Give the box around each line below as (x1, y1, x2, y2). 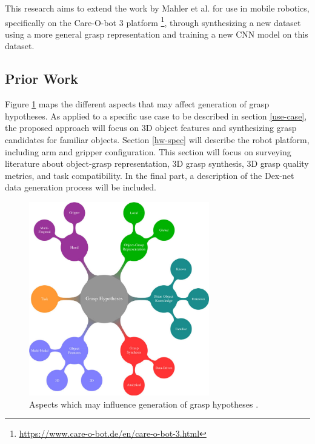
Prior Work (5, 69, 78, 88)
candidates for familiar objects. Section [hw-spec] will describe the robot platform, (5, 133, 310, 146)
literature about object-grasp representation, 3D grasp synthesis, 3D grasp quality (5, 157, 309, 170)
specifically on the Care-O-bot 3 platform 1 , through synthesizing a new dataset (5, 14, 301, 29)
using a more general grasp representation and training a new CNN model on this (5, 27, 308, 40)
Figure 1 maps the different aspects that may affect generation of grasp (5, 98, 270, 110)
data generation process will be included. (5, 181, 156, 193)
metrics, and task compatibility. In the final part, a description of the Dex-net (5, 169, 294, 181)
